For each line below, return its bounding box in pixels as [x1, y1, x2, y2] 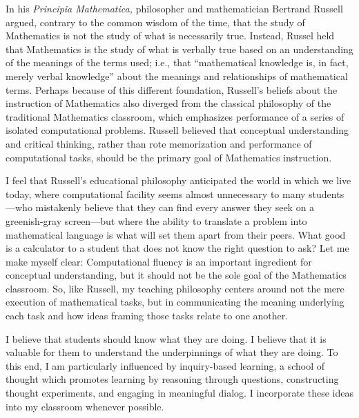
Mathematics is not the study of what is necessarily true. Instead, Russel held [6, 28, 335, 43]
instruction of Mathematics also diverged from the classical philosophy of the [6, 96, 331, 110]
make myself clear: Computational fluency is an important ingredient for [6, 254, 312, 268]
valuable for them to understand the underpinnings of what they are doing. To [6, 345, 338, 359]
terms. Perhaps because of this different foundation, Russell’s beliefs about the [6, 82, 338, 97]
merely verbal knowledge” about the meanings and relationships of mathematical [6, 68, 348, 83]
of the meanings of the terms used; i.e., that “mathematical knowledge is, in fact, [6, 55, 349, 70]
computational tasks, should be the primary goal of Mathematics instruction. [6, 150, 332, 164]
